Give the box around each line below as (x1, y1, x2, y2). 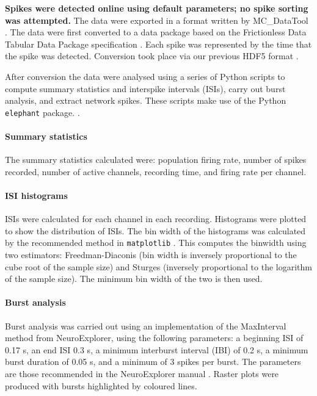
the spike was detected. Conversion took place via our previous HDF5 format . (5, 49, 299, 62)
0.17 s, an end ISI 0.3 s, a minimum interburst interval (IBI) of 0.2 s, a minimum (5, 343, 308, 356)
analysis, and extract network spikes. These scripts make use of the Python (5, 94, 286, 107)
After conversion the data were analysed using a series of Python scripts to (5, 70, 285, 82)
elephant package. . (5, 106, 80, 118)
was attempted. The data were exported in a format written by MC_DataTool (5, 13, 308, 26)
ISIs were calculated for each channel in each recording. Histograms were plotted (5, 212, 307, 225)
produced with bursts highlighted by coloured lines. (5, 379, 197, 392)
